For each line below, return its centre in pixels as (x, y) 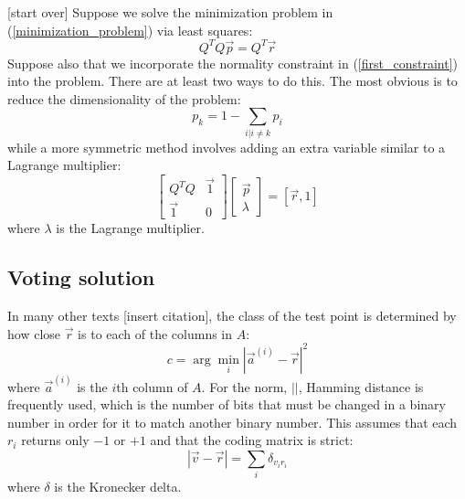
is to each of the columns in (155, 333)
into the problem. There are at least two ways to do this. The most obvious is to (232, 81)
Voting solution (81, 277)
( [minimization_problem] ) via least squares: (130, 30)
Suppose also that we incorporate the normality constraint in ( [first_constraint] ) (233, 63)
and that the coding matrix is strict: (252, 440)
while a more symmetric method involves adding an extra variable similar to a (227, 147)
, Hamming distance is (361, 386)
